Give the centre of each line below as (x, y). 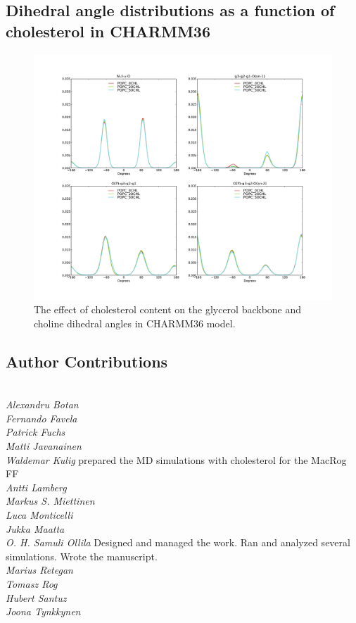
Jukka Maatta (35, 528)
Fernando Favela (42, 418)
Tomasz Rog (32, 583)
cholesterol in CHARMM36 (108, 31)
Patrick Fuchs (36, 432)
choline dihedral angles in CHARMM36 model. (135, 323)
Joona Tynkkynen (43, 611)
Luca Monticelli (39, 514)
